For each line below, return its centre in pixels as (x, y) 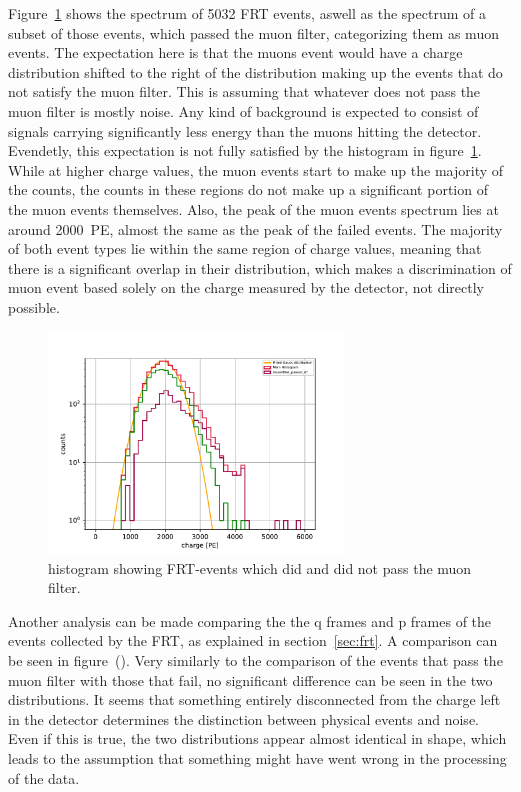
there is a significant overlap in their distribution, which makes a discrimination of (260, 267)
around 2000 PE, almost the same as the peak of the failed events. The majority (255, 228)
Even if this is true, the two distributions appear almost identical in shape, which (257, 738)
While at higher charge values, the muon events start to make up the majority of (256, 169)
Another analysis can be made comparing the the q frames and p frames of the (250, 620)
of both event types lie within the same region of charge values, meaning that (245, 248)
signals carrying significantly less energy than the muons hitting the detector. (245, 130)
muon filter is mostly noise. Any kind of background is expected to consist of (243, 110)
